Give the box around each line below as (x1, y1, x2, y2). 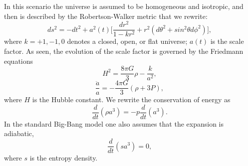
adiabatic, (4, 128, 34, 139)
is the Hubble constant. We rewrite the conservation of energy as (32, 94, 231, 105)
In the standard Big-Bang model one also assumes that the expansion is (4, 118, 224, 129)
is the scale (210, 36, 244, 46)
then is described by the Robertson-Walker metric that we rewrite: (4, 10, 208, 21)
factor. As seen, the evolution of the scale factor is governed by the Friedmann (4, 45, 244, 56)
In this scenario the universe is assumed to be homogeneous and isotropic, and (4, 1, 244, 11)
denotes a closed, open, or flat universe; (67, 36, 188, 46)
